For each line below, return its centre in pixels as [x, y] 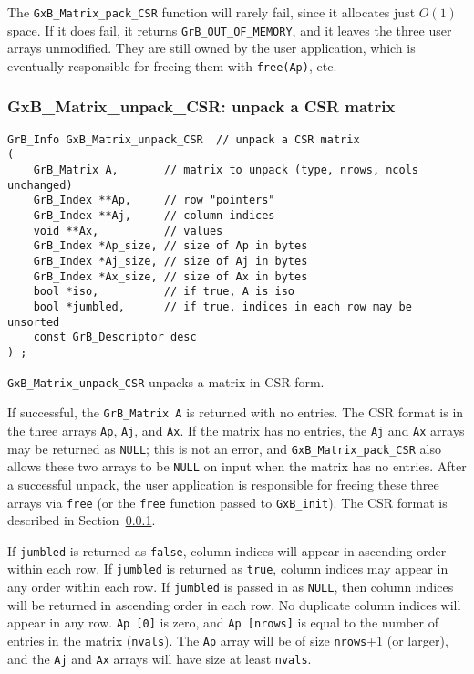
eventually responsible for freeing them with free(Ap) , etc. [172, 65]
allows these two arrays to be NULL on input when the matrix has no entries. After [237, 466]
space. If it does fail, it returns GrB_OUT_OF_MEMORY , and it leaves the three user [230, 30]
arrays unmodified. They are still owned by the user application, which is [211, 48]
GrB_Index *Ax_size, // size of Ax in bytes [170, 276]
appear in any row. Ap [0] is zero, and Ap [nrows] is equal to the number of [223, 622]
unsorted [34, 322]
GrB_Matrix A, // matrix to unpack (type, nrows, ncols [226, 170]
